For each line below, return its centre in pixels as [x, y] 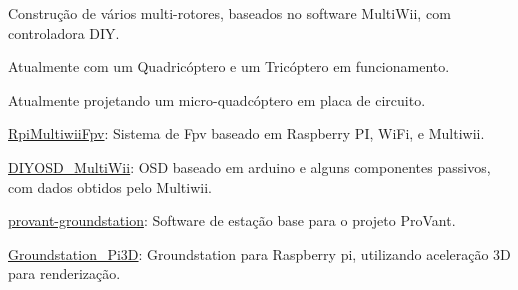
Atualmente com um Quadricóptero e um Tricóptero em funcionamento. [229, 66]
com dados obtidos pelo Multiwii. [110, 186]
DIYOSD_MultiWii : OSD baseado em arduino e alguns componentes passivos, [249, 166]
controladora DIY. [64, 32]
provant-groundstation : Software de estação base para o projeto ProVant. [232, 220]
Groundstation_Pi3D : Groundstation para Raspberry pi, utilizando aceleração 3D [259, 253]
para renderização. [64, 273]
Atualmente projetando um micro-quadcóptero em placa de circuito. [217, 99]
